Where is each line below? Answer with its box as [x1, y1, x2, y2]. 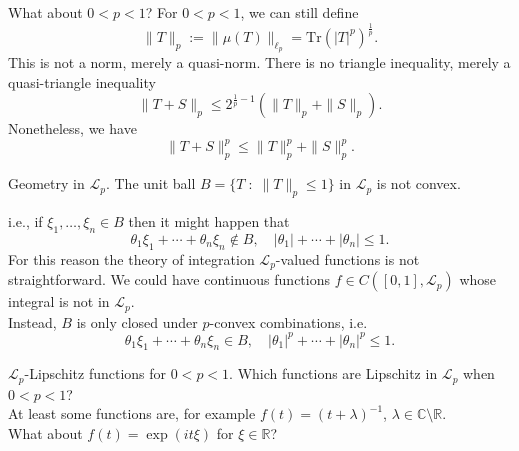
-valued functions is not [275, 248, 420, 269]
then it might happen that [128, 211, 290, 232]
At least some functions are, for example [8, 403, 256, 424]
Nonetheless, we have [8, 118, 137, 139]
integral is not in [8, 291, 110, 312]
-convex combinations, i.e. [209, 311, 368, 332]
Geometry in [8, 173, 85, 194]
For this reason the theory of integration [8, 248, 255, 269]
